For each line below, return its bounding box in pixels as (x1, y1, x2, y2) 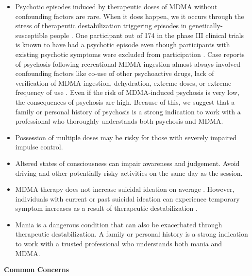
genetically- (189, 20, 223, 31)
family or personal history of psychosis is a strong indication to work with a (15, 106, 241, 116)
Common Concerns (4, 264, 69, 275)
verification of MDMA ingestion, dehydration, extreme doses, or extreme (15, 77, 232, 88)
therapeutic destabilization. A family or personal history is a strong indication (15, 229, 248, 239)
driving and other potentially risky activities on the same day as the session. (15, 167, 243, 178)
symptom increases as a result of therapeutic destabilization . (15, 203, 198, 213)
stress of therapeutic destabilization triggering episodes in (15, 20, 187, 31)
